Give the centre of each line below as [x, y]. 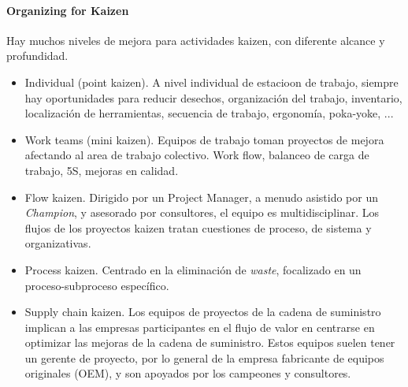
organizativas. [58, 243]
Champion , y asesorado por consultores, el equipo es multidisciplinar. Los [202, 212]
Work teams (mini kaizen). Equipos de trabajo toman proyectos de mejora [204, 139]
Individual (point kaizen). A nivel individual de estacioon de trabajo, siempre [211, 82]
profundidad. [37, 56]
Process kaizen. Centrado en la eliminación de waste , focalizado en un [193, 269]
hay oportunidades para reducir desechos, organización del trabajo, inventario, [213, 97]
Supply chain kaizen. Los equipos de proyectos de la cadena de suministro [203, 312]
